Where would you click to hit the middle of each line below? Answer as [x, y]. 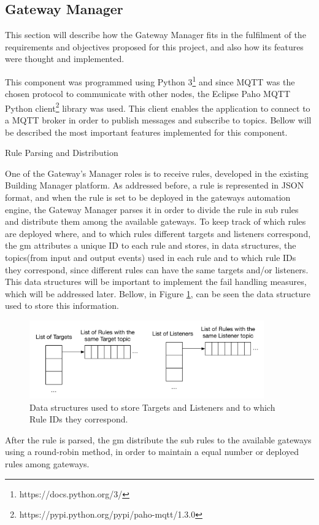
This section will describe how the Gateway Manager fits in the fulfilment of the [156, 35]
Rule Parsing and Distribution [62, 153]
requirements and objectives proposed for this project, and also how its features [154, 46]
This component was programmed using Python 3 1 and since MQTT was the [150, 80]
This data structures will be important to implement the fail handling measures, [156, 282]
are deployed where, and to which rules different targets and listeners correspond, [158, 233]
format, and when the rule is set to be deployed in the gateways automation [148, 197]
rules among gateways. [47, 464]
